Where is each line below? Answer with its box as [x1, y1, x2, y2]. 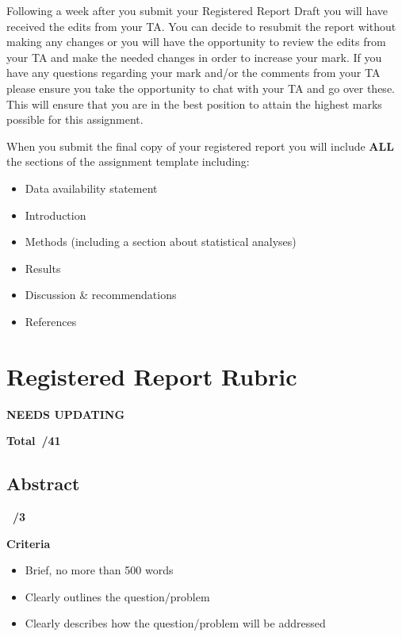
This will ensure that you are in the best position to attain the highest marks [6, 95, 382, 112]
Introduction [25, 206, 86, 223]
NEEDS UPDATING [6, 405, 125, 422]
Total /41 [6, 432, 61, 449]
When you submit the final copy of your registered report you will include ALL [6, 137, 394, 154]
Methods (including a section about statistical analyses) [25, 233, 297, 250]
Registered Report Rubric [6, 359, 297, 392]
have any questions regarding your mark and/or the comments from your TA [6, 64, 381, 81]
